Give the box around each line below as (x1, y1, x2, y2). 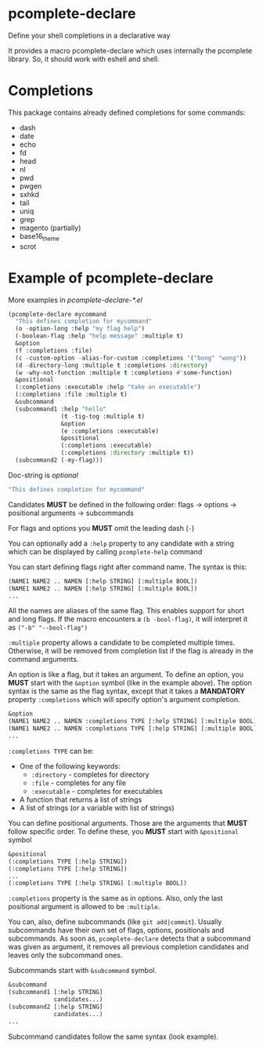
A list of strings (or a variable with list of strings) (19, 802, 175, 813)
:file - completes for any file (31, 778, 127, 788)
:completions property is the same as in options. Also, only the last (8, 894, 223, 903)
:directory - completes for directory (31, 769, 150, 779)
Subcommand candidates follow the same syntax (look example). (8, 1032, 219, 1041)
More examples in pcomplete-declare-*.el (8, 295, 142, 305)
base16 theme (19, 231, 60, 243)
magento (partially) (19, 223, 81, 232)
